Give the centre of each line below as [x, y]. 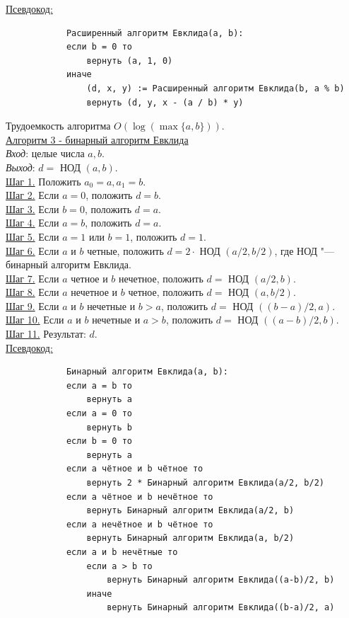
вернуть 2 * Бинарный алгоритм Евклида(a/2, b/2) [206, 483]
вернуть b [109, 427]
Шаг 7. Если [32, 278]
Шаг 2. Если [32, 195]
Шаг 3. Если [32, 208]
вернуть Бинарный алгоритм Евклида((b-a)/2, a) [221, 608]
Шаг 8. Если [32, 292]
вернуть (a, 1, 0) [130, 61]
